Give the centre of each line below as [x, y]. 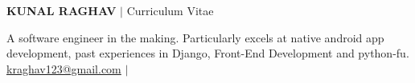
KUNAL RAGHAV [62, 10]
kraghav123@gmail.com [64, 68]
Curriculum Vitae [170, 10]
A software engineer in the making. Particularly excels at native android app [195, 37]
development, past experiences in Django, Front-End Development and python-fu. [208, 53]
